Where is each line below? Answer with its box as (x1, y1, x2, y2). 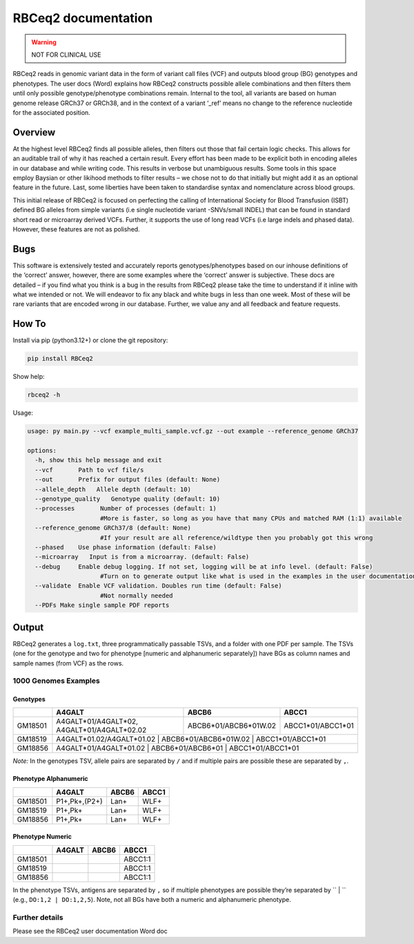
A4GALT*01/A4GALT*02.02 (56, 726, 147, 735)
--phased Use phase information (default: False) (34, 543, 217, 551)
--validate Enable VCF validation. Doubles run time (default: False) (34, 582, 282, 590)
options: (27, 446, 57, 454)
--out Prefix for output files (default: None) (34, 475, 221, 484)
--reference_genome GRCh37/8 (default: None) (34, 524, 191, 532)
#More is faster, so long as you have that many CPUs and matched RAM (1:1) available (100, 514, 402, 522)
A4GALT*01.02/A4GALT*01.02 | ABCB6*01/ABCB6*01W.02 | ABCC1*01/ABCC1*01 (56, 735, 326, 744)
